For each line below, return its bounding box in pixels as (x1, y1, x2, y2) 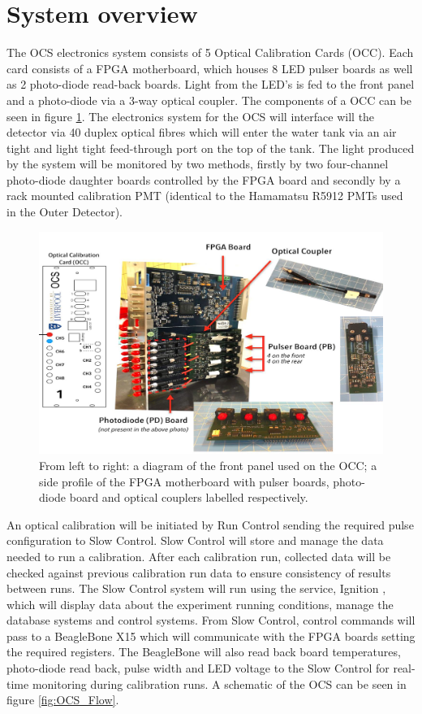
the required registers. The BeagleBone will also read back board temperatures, (6, 643, 401, 660)
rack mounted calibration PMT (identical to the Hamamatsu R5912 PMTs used (6, 187, 403, 204)
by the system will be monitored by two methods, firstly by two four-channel (6, 155, 389, 172)
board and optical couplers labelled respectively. (69, 489, 308, 506)
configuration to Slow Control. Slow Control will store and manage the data (6, 532, 384, 549)
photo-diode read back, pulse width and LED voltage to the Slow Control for (6, 660, 390, 677)
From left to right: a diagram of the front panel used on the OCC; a (39, 456, 377, 473)
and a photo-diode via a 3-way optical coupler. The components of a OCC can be (6, 91, 412, 108)
